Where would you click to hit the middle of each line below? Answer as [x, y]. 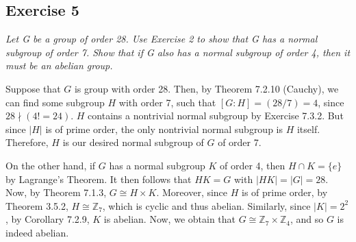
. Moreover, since [192, 192]
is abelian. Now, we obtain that [170, 219]
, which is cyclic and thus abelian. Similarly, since [206, 205]
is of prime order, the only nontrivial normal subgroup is [164, 129]
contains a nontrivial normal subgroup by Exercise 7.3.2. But [216, 116]
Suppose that [33, 88]
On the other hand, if [51, 165]
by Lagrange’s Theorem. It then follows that [99, 179]
